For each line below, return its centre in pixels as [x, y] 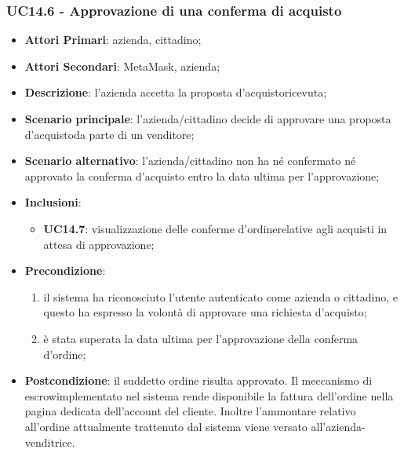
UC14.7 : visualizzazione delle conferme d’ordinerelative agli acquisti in [215, 228]
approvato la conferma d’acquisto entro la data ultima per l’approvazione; [202, 175]
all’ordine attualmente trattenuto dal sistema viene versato [166, 426]
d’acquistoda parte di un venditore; [109, 134]
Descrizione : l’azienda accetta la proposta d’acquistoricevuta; [176, 92]
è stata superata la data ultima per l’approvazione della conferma [201, 338]
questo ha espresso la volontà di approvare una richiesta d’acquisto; [205, 312]
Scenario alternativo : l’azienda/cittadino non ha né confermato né [190, 161]
